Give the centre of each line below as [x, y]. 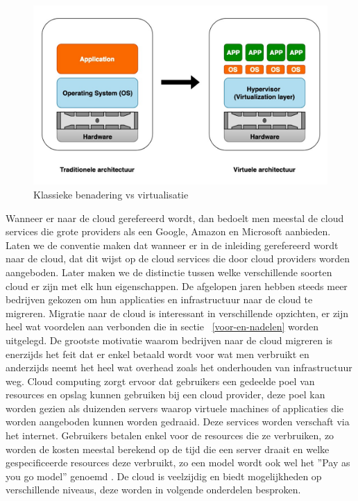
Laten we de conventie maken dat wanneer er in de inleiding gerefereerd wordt [172, 245]
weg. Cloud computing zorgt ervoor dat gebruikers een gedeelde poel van [160, 381]
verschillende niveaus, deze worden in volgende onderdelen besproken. [153, 490]
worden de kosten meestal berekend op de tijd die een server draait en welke [168, 449]
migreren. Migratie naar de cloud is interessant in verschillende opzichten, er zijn [177, 313]
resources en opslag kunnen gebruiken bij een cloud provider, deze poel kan [165, 394]
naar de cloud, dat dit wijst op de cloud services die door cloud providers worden [178, 258]
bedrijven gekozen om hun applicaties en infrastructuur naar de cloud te [159, 299]
